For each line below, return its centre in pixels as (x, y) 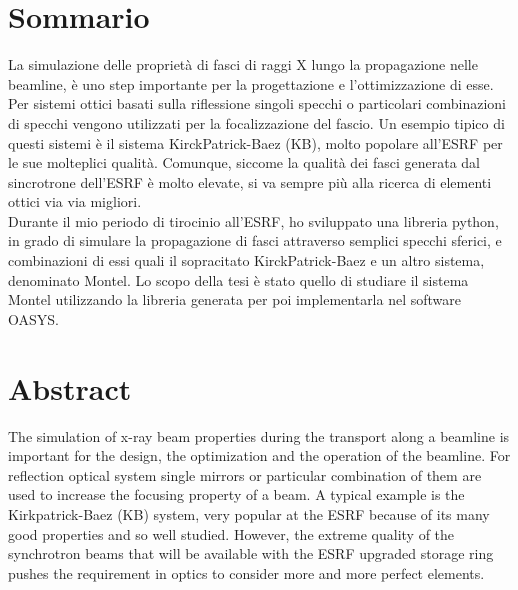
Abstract (70, 387)
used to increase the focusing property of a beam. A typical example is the (236, 494)
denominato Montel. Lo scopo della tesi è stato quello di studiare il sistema (238, 279)
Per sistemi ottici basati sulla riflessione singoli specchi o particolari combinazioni (257, 103)
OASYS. (33, 318)
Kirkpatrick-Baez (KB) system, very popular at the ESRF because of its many (249, 513)
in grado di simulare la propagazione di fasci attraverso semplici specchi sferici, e (255, 240)
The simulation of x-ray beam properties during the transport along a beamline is (259, 435)
